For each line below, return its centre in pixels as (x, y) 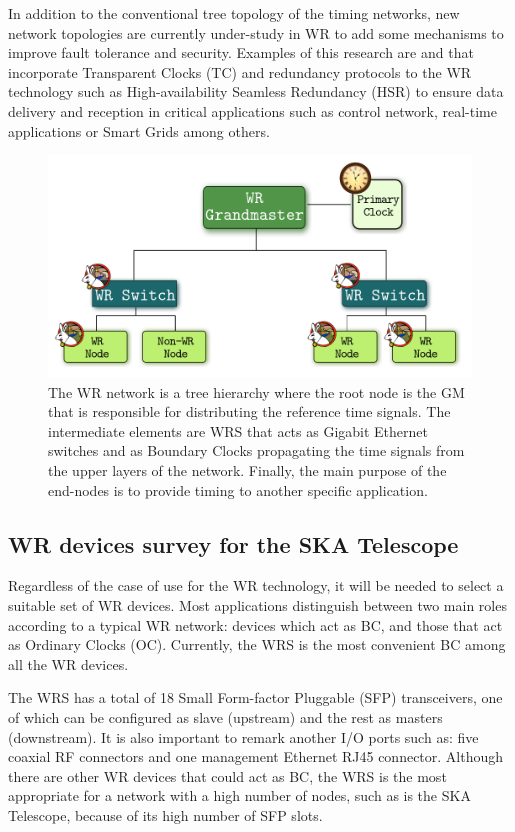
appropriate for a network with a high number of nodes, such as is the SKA (239, 795)
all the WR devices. (68, 663)
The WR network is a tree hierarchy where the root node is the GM (256, 391)
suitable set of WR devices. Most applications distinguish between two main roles (257, 605)
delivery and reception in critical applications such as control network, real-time (252, 110)
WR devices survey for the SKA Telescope (233, 543)
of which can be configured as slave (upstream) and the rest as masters (225, 717)
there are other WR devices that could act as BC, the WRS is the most (227, 775)
